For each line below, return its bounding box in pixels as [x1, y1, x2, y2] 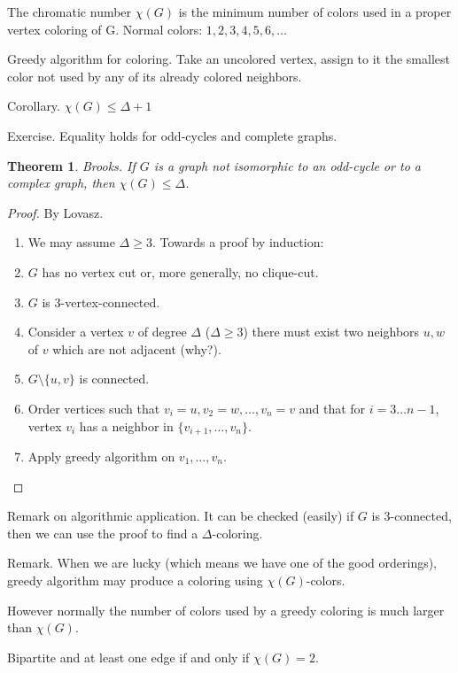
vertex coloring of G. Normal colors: [7, 19, 203, 38]
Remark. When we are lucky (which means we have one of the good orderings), [7, 553, 438, 572]
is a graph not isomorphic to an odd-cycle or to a [153, 156, 421, 174]
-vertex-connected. [60, 292, 160, 311]
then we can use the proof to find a [7, 523, 198, 542]
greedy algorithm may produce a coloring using [7, 570, 263, 589]
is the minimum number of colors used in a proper [178, 3, 452, 20]
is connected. [79, 369, 150, 388]
